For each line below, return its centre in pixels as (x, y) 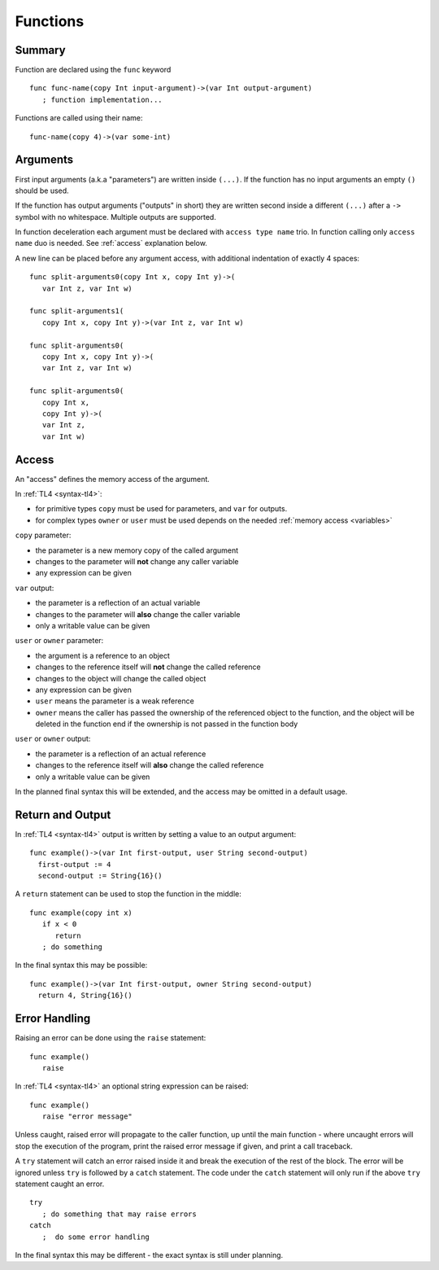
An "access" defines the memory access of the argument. (113, 479)
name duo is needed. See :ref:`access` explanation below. (111, 243)
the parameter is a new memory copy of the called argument (137, 550)
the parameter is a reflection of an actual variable (118, 603)
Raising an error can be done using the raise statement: (111, 1038)
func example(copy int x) (81, 913)
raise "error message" (87, 1117)
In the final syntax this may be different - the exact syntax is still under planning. (149, 1255)
